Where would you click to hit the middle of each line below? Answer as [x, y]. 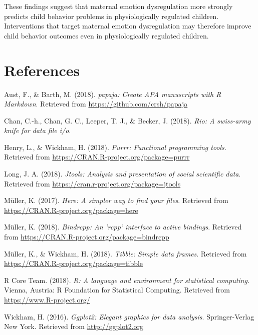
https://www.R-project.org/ [47, 299]
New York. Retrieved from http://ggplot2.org [74, 326]
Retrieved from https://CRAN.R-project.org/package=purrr [97, 157]
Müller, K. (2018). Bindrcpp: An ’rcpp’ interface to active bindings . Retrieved [123, 227]
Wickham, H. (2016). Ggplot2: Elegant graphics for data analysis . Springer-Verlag [129, 316]
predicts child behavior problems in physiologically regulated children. [111, 16]
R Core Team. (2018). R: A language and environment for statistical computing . [127, 280]
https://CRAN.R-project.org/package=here [71, 210]
